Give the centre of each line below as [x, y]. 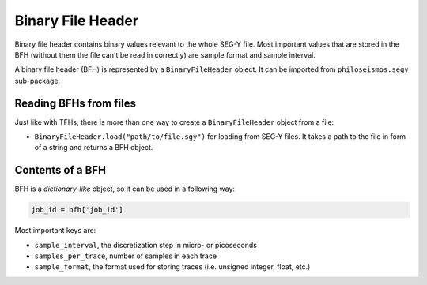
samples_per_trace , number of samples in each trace [126, 256]
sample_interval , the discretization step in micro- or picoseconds [145, 245]
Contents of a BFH [60, 170]
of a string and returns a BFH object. [94, 148]
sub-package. [38, 81]
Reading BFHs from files [75, 103]
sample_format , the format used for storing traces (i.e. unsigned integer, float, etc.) [172, 267]
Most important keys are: [55, 231]
